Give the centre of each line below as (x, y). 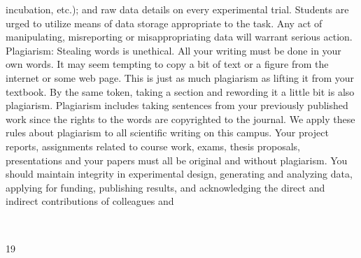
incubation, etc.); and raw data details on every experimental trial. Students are (177, 9)
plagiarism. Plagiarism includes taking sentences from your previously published (177, 105)
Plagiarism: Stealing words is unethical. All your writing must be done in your (174, 50)
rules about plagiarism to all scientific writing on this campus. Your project (167, 132)
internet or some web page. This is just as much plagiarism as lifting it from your (180, 77)
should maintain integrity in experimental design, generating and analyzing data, (179, 174)
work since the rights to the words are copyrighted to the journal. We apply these (180, 119)
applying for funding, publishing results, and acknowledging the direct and (165, 187)
